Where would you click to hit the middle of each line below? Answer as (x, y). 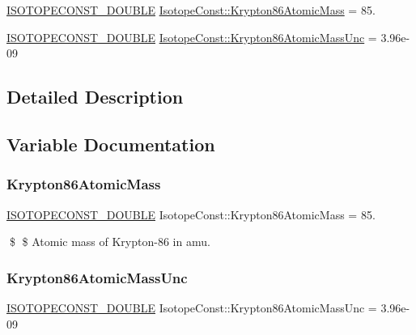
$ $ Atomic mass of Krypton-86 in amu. (110, 242)
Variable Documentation (111, 144)
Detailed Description (95, 97)
